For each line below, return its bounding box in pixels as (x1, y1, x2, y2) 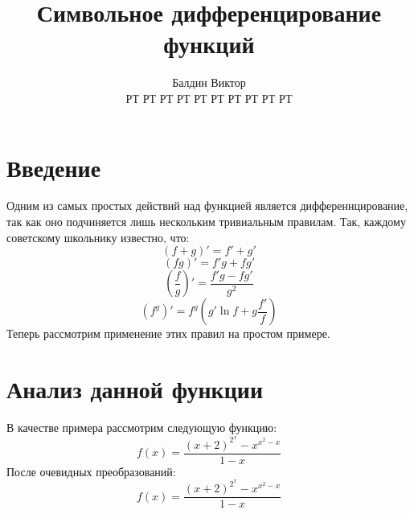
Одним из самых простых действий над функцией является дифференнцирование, (6, 197, 408, 214)
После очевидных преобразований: (6, 463, 176, 479)
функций (163, 27, 255, 60)
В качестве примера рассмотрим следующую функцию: (6, 418, 277, 435)
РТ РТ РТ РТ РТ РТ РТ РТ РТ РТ (125, 89, 293, 106)
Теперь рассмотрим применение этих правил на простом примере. (6, 325, 330, 342)
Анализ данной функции (6, 372, 264, 405)
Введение (6, 150, 101, 183)
